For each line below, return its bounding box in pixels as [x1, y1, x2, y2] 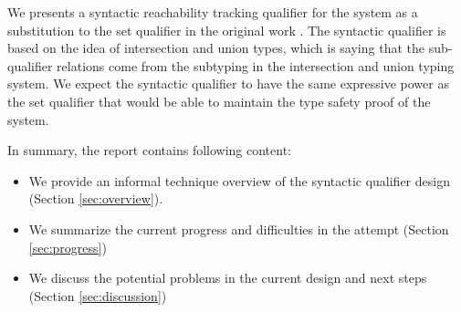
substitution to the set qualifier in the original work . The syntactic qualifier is [7, 20, 446, 39]
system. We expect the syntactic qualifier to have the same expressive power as [7, 74, 449, 93]
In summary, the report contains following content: [7, 140, 292, 160]
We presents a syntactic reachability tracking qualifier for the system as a [7, 3, 418, 21]
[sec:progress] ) [28, 237, 107, 256]
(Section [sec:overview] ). [28, 189, 163, 208]
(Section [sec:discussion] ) [28, 286, 167, 305]
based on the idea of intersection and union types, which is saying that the [7, 38, 424, 57]
